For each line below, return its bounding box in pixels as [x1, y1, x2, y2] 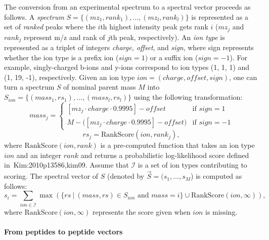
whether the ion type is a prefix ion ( [4, 52, 119, 62]
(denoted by [107, 171, 145, 181]
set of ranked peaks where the [4, 21, 96, 32]
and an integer [16, 149, 62, 160]
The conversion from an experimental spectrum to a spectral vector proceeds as [4, 2, 251, 12]
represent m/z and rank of [23, 31, 105, 42]
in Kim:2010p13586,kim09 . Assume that [4, 159, 129, 170]
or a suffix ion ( [150, 52, 198, 62]
